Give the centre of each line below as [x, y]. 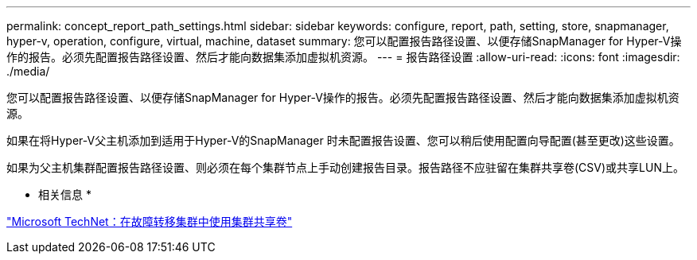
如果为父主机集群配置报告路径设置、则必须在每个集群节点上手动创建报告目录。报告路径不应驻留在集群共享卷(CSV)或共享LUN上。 [345, 167]
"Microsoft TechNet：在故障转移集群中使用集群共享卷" [150, 221]
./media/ [28, 71]
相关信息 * [65, 194]
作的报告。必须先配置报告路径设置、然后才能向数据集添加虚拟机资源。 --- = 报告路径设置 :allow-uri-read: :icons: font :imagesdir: [343, 57]
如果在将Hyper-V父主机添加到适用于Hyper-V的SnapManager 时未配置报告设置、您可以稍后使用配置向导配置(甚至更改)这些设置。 [343, 140]
